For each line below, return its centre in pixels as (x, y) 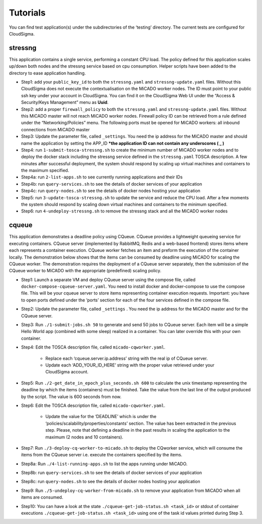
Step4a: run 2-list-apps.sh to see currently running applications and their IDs (102, 177)
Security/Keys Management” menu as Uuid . (65, 103)
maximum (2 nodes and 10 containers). (84, 437)
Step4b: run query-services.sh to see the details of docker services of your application (112, 184)
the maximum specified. (45, 171)
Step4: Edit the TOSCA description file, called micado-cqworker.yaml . (93, 347)
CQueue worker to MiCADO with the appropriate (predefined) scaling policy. (85, 271)
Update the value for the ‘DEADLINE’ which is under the (101, 417)
